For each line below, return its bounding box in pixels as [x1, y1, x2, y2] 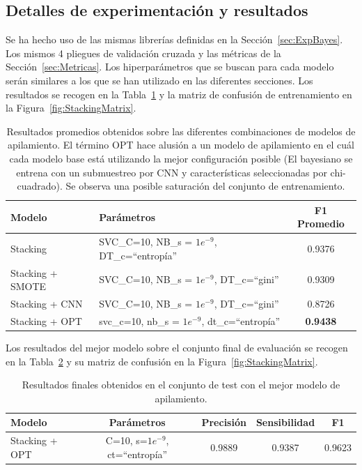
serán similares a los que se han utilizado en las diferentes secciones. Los [6, 73, 313, 87]
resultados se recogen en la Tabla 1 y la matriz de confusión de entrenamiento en [6, 86, 352, 101]
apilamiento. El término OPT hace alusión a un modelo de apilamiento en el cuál [8, 137, 354, 152]
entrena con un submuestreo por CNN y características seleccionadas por [16, 165, 327, 179]
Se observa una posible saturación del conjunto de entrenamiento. [65, 179, 345, 193]
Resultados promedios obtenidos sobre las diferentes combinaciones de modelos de [6, 123, 356, 138]
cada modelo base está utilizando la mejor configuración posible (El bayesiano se [9, 151, 353, 165]
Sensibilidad [255, 415, 315, 430]
